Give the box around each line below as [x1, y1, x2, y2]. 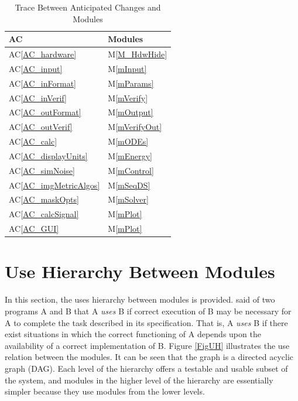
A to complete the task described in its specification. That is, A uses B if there [5, 316, 288, 328]
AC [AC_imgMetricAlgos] [9, 179, 100, 191]
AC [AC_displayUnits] [9, 149, 88, 162]
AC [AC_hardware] [9, 48, 77, 60]
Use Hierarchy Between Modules [5, 259, 275, 283]
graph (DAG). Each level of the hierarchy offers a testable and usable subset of [5, 362, 288, 374]
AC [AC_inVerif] [9, 91, 67, 104]
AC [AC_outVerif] [9, 121, 73, 133]
